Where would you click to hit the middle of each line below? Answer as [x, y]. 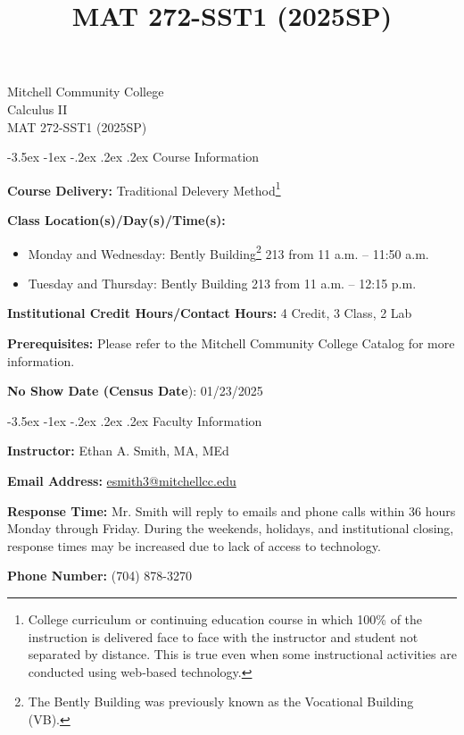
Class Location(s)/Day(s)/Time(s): [116, 220]
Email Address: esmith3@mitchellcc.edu [122, 480]
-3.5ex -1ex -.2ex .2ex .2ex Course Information [133, 157]
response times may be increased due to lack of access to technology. [194, 545]
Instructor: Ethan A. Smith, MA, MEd [118, 451]
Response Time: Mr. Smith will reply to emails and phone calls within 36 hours [232, 510]
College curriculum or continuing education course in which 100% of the [225, 618]
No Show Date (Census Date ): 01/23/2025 [135, 391]
